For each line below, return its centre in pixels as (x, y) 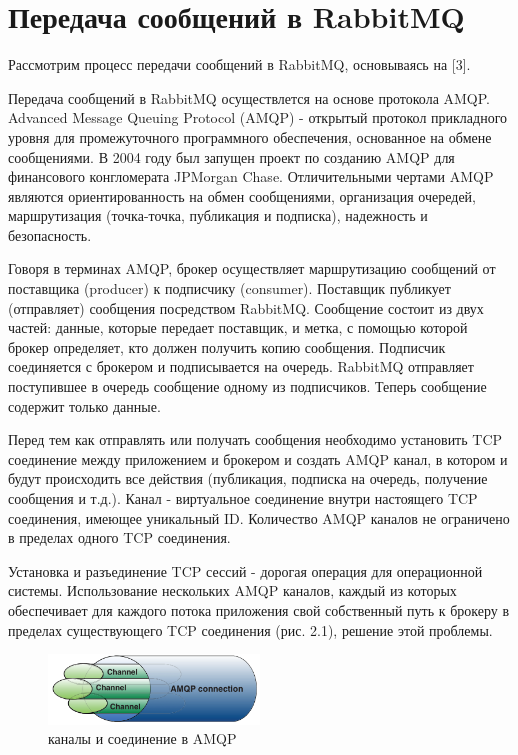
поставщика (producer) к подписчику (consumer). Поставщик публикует (229, 288)
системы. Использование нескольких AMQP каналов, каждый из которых (232, 590)
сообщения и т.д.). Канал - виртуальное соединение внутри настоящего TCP (243, 498)
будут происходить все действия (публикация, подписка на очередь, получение (248, 478)
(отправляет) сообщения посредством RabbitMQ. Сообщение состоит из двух (246, 307)
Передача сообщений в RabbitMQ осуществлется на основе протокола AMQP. (249, 97)
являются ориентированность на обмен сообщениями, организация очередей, (242, 195)
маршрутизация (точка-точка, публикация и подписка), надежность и (218, 215)
